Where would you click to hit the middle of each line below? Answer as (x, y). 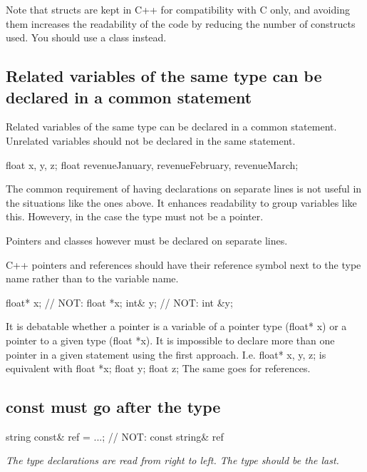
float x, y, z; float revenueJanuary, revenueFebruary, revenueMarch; (152, 164)
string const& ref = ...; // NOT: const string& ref (115, 436)
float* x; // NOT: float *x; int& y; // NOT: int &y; (119, 302)
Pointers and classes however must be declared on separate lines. (147, 240)
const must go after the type (113, 407)
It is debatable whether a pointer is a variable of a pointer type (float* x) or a (176, 326)
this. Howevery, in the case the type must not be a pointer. (135, 216)
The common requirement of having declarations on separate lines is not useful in (184, 189)
